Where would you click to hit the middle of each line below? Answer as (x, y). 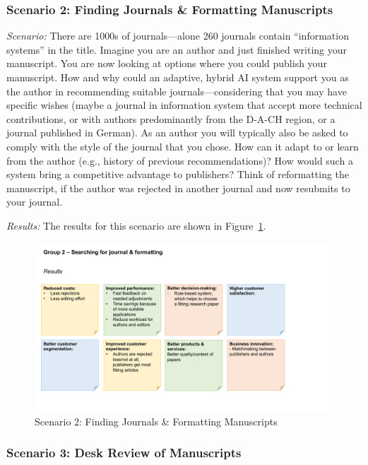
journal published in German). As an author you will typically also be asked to (177, 133)
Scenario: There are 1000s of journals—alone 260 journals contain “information (178, 36)
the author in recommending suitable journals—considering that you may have (177, 91)
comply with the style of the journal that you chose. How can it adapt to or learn (183, 146)
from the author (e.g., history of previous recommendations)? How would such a (180, 160)
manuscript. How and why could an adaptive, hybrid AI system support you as (178, 77)
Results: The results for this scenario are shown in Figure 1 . (136, 225)
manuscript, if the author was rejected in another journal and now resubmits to (178, 188)
